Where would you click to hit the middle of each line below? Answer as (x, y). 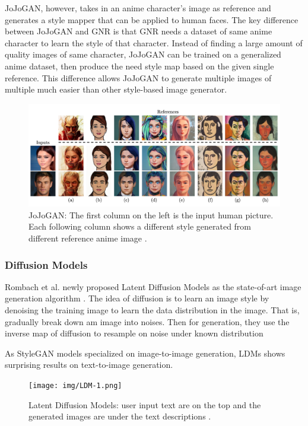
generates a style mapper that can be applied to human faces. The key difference (152, 19)
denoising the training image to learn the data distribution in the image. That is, (152, 310)
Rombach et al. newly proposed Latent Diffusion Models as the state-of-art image (153, 286)
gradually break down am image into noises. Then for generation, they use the (147, 321)
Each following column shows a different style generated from (140, 226)
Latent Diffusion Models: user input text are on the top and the (145, 404)
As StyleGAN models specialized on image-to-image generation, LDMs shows (145, 353)
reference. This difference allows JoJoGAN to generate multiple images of (138, 77)
